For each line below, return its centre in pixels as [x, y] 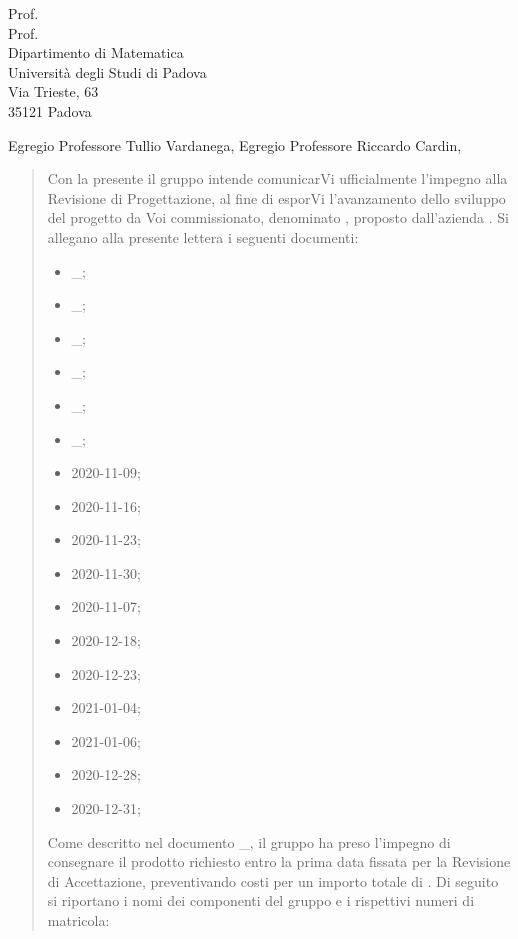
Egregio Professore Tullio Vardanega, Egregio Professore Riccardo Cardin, [235, 144]
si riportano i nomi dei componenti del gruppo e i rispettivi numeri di [261, 900]
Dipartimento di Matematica [96, 52]
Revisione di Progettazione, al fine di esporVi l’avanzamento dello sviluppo [276, 197]
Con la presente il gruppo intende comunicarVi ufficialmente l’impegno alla [277, 178]
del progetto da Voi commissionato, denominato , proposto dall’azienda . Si [278, 217]
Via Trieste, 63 [53, 91]
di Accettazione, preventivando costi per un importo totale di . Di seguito [273, 880]
